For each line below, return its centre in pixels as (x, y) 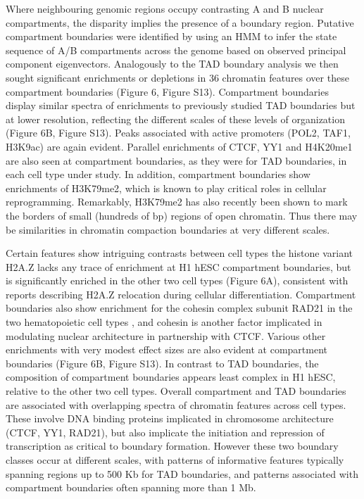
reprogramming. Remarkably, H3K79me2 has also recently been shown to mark (177, 202)
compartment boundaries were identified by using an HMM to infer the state (171, 36)
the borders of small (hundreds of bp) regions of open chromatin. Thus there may (182, 215)
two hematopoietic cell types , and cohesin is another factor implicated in (164, 322)
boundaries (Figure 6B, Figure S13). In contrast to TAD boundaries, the (162, 363)
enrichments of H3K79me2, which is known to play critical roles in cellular (166, 188)
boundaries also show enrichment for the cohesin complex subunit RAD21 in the (179, 308)
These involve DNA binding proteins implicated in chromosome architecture (170, 418)
